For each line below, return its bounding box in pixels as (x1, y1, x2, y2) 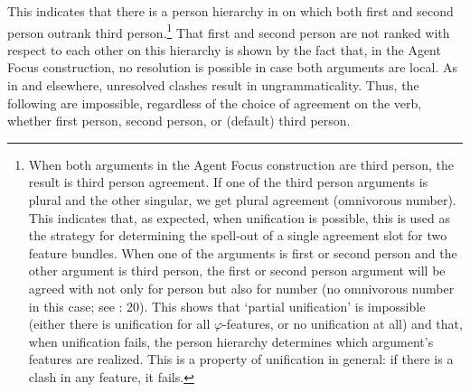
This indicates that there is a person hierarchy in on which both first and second (7, 2, 454, 20)
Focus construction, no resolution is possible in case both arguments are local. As (7, 58, 458, 77)
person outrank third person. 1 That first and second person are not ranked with (7, 20, 450, 42)
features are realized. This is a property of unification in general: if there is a (28, 350, 454, 369)
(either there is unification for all (28, 314, 211, 333)
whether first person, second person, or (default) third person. (7, 111, 351, 130)
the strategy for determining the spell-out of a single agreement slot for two (28, 226, 447, 245)
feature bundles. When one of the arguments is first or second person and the (28, 243, 457, 262)
